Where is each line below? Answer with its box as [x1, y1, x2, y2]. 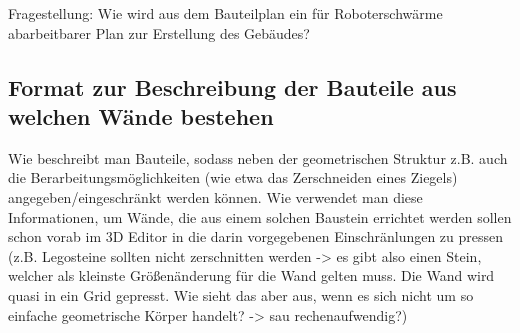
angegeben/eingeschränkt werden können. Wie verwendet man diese [8, 186, 423, 207]
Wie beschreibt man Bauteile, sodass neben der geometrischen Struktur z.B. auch [8, 147, 508, 168]
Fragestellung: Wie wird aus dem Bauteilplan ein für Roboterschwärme [8, 3, 443, 23]
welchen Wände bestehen [8, 100, 274, 131]
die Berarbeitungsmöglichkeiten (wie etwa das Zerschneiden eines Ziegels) [8, 167, 458, 188]
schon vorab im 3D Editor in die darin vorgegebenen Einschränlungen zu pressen [8, 226, 504, 247]
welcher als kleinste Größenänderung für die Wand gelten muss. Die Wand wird [8, 265, 495, 286]
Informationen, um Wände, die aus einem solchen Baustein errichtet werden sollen [8, 206, 512, 227]
